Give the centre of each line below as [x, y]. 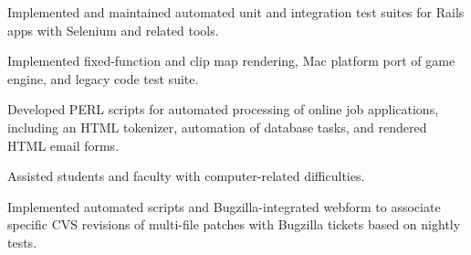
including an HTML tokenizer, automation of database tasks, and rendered [217, 127]
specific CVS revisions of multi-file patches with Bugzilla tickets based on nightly [234, 224]
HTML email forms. [63, 145]
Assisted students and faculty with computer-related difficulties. [186, 176]
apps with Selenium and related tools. [113, 30]
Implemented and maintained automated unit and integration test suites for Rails [236, 12]
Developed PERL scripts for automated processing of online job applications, [223, 109]
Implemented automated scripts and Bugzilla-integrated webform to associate [224, 206]
